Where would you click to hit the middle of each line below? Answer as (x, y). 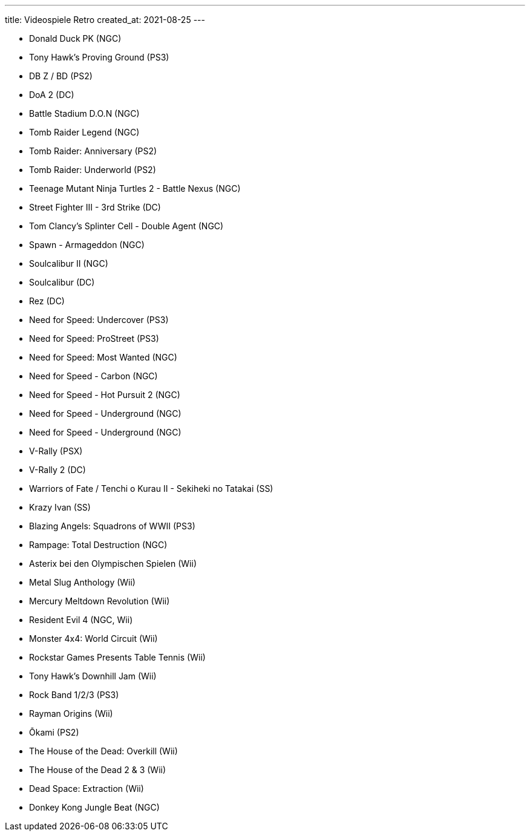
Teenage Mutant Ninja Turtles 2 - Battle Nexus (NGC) (135, 188)
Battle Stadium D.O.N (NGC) (84, 113)
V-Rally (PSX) (56, 451)
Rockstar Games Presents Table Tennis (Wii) (117, 657)
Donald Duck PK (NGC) (75, 38)
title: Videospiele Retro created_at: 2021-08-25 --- (105, 20)
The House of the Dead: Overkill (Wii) (103, 751)
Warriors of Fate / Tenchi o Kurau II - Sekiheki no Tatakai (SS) (151, 488)
